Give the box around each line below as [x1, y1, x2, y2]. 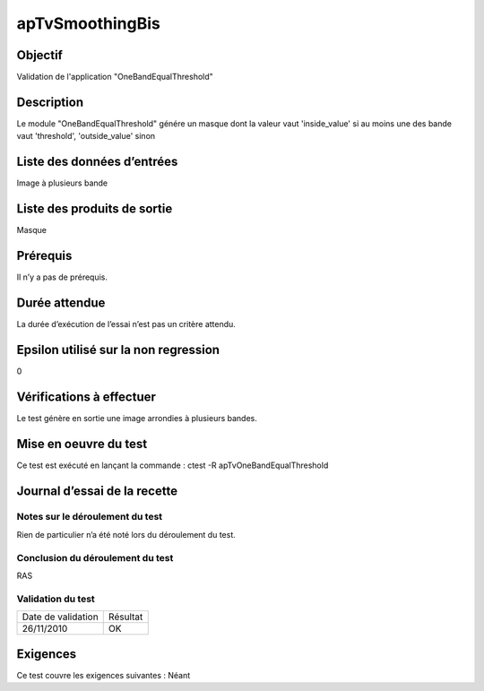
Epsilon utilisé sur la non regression [16, 341, 220, 358]
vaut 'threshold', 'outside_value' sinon [16, 131, 156, 142]
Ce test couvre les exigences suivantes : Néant [16, 669, 191, 680]
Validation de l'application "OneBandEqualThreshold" [16, 72, 214, 82]
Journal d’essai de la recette [16, 483, 178, 498]
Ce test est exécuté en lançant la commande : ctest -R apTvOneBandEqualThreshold [16, 460, 329, 471]
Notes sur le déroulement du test [16, 511, 163, 523]
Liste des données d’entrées [16, 154, 178, 169]
